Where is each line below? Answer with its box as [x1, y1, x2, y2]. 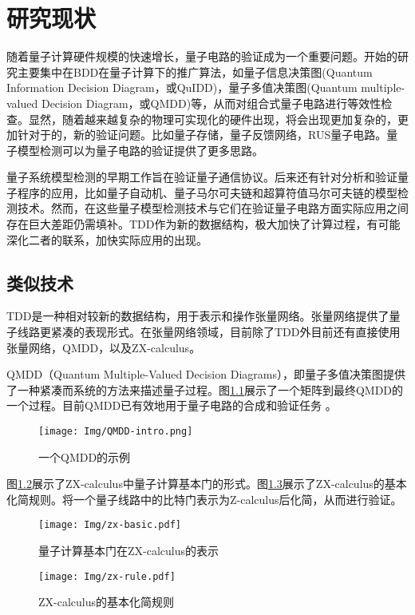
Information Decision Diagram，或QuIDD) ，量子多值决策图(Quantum [6, 79, 358, 96]
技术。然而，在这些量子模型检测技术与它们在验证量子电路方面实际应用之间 [17, 200, 409, 216]
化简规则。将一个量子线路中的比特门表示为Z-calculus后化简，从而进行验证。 [6, 490, 402, 507]
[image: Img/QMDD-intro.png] [38, 426, 193, 438]
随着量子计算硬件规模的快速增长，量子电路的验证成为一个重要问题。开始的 [6, 48, 397, 65]
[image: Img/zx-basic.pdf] [38, 519, 181, 531]
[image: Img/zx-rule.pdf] [38, 570, 176, 582]
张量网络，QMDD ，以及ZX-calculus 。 [6, 339, 201, 355]
